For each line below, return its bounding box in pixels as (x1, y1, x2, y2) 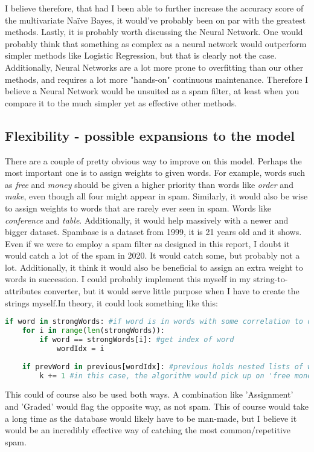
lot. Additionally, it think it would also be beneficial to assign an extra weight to (5, 260, 303, 273)
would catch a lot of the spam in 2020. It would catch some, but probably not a (5, 249, 300, 262)
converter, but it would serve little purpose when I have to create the (43, 285, 300, 297)
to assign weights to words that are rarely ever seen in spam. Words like (5, 201, 271, 214)
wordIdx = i (56, 344, 104, 353)
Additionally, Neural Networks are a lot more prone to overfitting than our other (5, 60, 304, 73)
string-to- (253, 273, 288, 285)
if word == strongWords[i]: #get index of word (39, 335, 234, 344)
